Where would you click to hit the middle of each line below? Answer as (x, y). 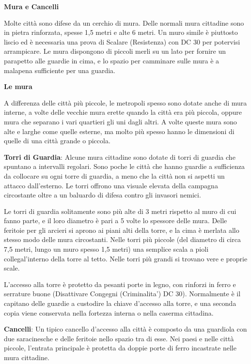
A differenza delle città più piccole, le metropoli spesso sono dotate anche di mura (125, 102)
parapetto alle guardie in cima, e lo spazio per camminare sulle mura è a (112, 60)
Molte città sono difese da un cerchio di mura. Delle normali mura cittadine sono (124, 23)
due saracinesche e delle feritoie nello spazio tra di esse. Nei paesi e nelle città (119, 338)
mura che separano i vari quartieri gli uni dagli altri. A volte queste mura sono (120, 121)
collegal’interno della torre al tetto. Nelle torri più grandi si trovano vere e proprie (126, 258)
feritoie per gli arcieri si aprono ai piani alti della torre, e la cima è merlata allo (122, 230)
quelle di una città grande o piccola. (57, 141)
